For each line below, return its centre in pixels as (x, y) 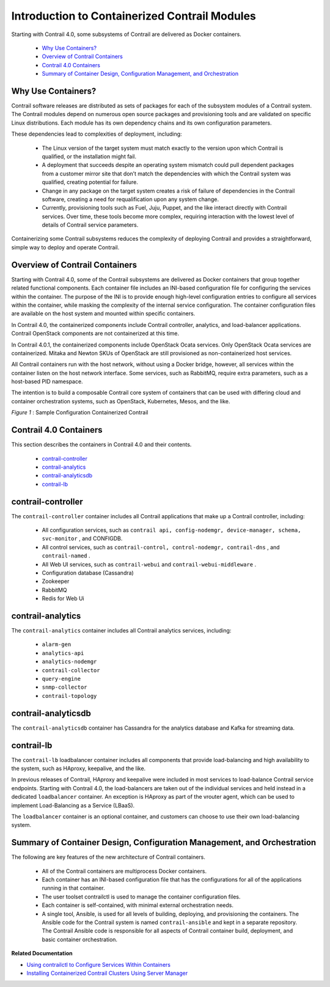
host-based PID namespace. (47, 381)
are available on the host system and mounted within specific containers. (103, 314)
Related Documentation (42, 953)
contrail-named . (66, 556)
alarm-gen (57, 644)
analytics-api (63, 653)
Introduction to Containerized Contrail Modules (134, 16)
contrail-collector (71, 670)
